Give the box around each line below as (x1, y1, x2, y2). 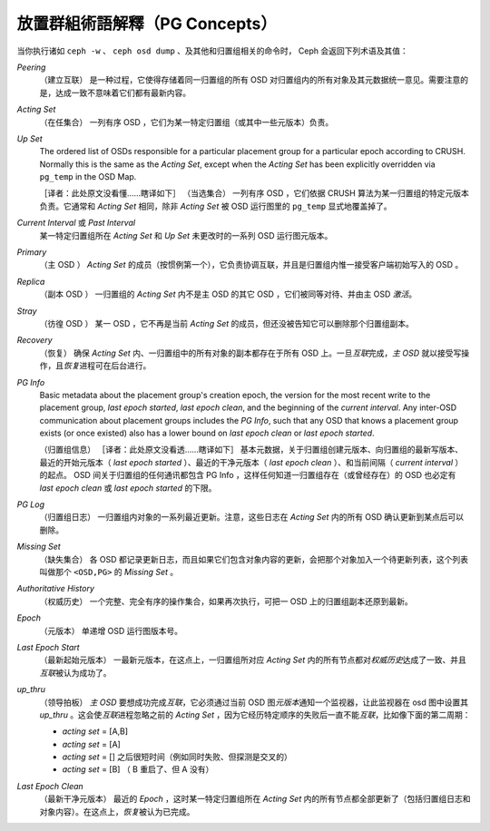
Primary (16, 247, 47, 258)
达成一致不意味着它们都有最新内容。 (54, 87, 191, 98)
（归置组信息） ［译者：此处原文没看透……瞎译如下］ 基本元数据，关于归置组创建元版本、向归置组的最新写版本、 (39, 445, 464, 455)
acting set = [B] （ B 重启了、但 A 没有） (62, 764, 214, 775)
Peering (16, 62, 46, 73)
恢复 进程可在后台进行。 (64, 360, 152, 371)
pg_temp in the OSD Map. (39, 171, 137, 182)
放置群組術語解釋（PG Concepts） (16, 14, 277, 34)
